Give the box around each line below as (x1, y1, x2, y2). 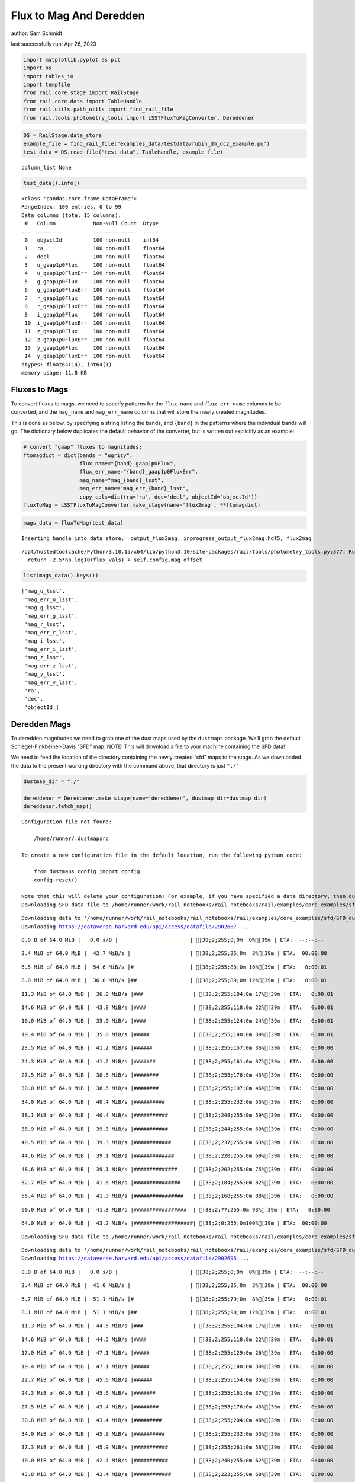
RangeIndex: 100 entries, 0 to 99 (21, 203, 121, 210)
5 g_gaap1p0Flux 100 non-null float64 (24, 278, 165, 285)
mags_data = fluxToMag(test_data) (23, 519, 124, 526)
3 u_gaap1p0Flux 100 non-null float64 (24, 261, 165, 269)
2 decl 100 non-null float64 (24, 253, 165, 260)
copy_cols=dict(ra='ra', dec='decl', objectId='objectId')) (79, 493, 257, 500)
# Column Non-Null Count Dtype (24, 220, 159, 227)
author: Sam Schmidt (11, 30, 62, 37)
